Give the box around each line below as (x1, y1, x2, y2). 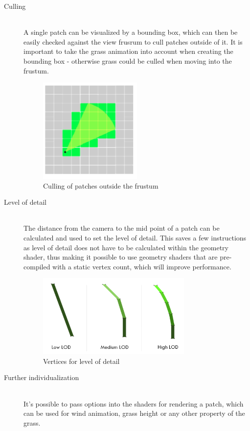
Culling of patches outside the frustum (43, 180, 159, 191)
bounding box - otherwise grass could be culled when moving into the (23, 55, 232, 66)
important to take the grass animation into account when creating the (23, 46, 233, 56)
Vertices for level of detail (43, 356, 120, 366)
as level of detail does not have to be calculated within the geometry (23, 242, 228, 252)
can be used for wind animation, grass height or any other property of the (23, 408, 245, 418)
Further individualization (4, 372, 79, 383)
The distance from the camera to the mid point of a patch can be (23, 223, 220, 233)
